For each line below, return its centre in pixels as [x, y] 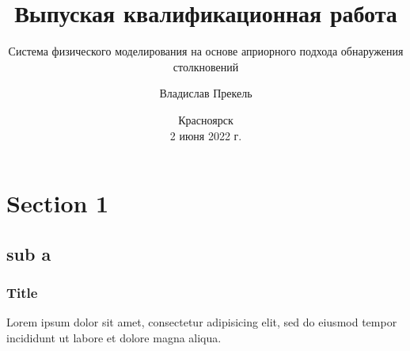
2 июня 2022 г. [206, 135]
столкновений [206, 66]
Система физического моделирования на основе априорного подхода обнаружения [206, 51]
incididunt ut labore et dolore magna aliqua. [114, 337]
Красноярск [206, 119]
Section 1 [58, 203]
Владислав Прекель [206, 93]
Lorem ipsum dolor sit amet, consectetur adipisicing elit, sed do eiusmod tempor [202, 322]
